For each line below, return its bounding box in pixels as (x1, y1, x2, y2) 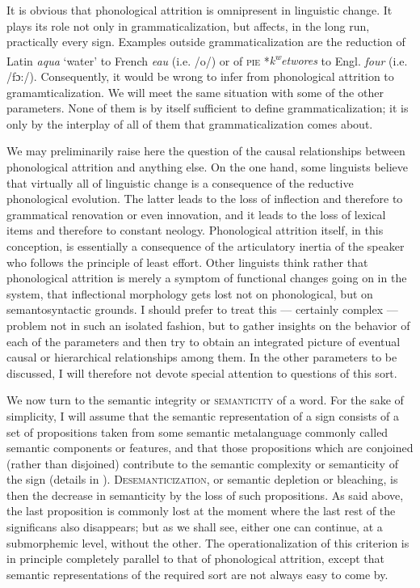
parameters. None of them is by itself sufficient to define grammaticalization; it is (6, 99, 409, 116)
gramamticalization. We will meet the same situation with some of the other (6, 83, 384, 100)
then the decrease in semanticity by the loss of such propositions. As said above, (6, 486, 404, 503)
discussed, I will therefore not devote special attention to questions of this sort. (6, 364, 397, 381)
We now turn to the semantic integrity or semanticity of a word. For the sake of (6, 391, 404, 408)
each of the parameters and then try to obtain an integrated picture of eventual (6, 332, 401, 349)
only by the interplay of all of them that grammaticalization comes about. (6, 115, 373, 132)
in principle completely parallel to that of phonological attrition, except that (6, 550, 385, 567)
